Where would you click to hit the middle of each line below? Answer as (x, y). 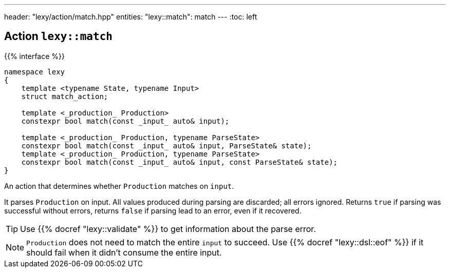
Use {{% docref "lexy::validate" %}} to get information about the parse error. (168, 229)
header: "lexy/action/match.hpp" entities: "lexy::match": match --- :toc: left (131, 17)
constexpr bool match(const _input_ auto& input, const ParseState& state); (180, 162)
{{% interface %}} (34, 56)
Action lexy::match (58, 36)
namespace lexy (35, 72)
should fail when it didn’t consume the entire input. (124, 252)
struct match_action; (65, 96)
